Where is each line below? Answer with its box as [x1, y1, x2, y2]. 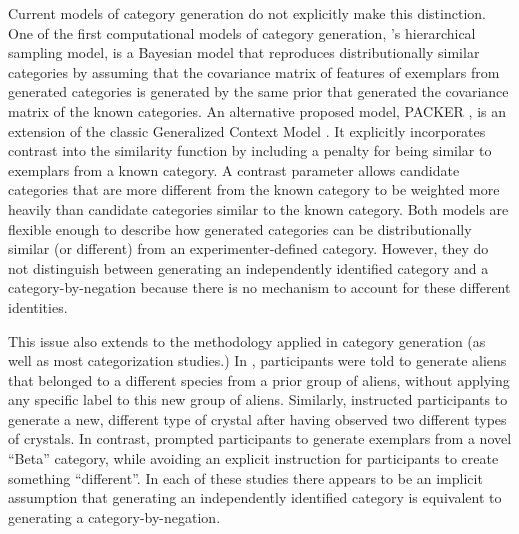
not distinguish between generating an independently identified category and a [8, 257, 489, 278]
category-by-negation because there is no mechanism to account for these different [8, 277, 511, 298]
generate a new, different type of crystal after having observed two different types [8, 408, 507, 429]
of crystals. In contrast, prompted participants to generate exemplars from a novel [8, 428, 512, 449]
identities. [8, 296, 68, 317]
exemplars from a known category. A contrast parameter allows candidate [8, 159, 460, 180]
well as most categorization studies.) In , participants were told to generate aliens [8, 350, 507, 371]
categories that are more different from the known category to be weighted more [8, 179, 500, 200]
